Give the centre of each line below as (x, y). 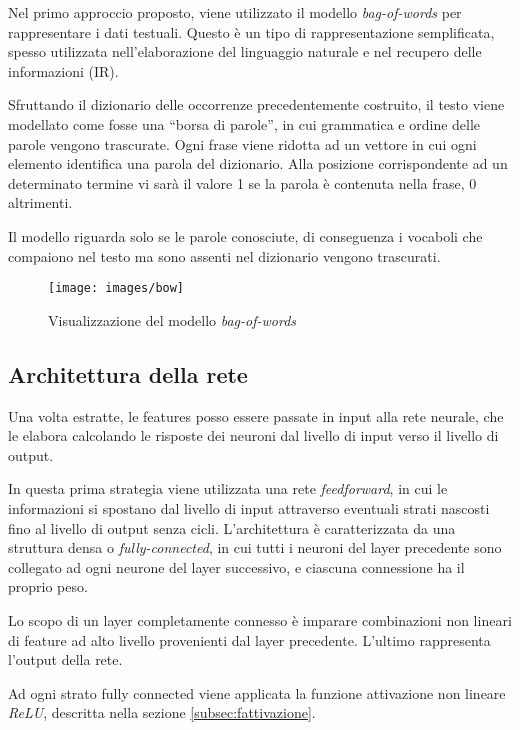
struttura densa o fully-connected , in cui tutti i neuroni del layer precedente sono (255, 547)
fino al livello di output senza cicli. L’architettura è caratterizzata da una (232, 527)
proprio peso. (48, 586)
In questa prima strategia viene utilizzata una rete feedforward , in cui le (228, 488)
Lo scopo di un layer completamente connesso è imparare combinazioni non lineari (260, 619)
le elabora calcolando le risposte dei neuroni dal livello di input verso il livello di (253, 435)
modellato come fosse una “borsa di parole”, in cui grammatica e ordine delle (244, 123)
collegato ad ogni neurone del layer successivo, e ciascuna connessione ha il (236, 566)
